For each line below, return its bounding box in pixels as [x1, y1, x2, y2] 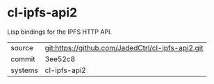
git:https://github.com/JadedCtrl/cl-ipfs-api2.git [44, 43, 204, 52]
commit [10, 54, 35, 63]
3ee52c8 [44, 54, 76, 63]
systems [10, 65, 38, 75]
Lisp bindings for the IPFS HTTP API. [7, 28, 113, 36]
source [10, 43, 33, 52]
